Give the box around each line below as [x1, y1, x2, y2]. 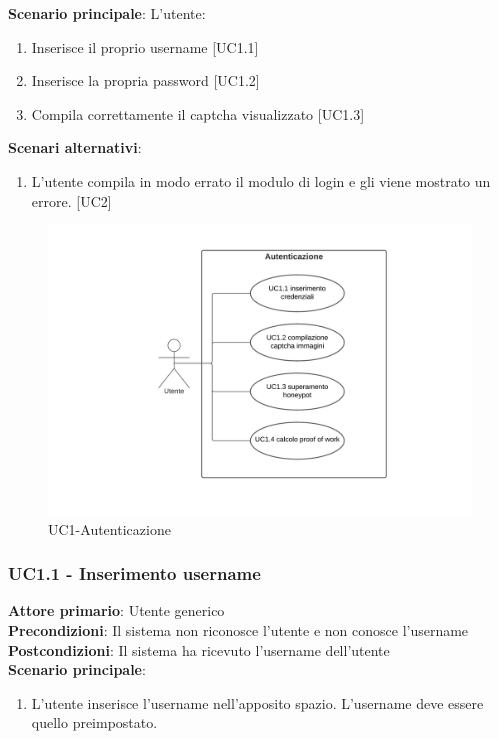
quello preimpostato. [31, 712, 158, 733]
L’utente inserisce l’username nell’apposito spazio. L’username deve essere [31, 692, 484, 713]
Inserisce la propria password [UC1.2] [31, 70, 260, 91]
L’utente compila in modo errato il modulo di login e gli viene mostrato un [31, 170, 491, 191]
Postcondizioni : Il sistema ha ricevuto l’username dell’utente [8, 639, 390, 660]
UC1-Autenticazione [48, 518, 171, 539]
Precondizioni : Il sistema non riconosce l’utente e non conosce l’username [8, 620, 469, 640]
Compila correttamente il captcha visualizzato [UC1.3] [31, 103, 365, 124]
